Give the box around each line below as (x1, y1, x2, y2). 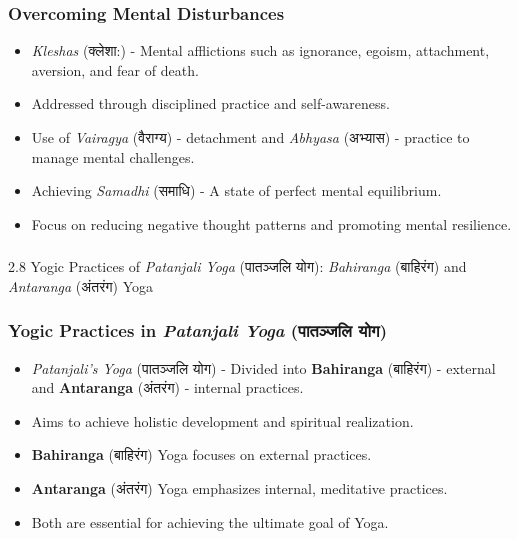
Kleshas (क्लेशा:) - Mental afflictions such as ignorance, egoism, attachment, (31, 40, 490, 61)
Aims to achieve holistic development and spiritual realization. (31, 410, 414, 431)
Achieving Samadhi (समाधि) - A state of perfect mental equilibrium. (31, 180, 442, 201)
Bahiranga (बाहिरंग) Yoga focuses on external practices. (31, 444, 372, 465)
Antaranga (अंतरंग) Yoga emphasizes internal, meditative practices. (31, 478, 448, 499)
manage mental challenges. (31, 146, 195, 167)
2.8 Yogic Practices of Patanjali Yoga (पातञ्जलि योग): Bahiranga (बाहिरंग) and (8, 256, 467, 277)
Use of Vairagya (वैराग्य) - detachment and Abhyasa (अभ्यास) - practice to (31, 127, 470, 147)
